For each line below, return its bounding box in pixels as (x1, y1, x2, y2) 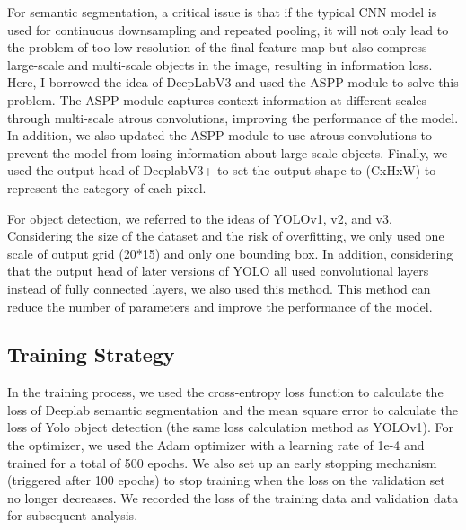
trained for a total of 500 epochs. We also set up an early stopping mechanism (7, 453, 437, 472)
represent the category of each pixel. (7, 178, 207, 197)
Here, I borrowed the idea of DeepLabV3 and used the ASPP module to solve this (7, 73, 459, 92)
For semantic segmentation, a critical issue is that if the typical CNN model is (7, 3, 437, 21)
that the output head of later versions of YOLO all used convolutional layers (7, 261, 429, 280)
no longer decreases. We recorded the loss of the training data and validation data (7, 488, 459, 507)
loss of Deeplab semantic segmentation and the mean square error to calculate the (7, 400, 458, 419)
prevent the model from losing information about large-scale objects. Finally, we (7, 143, 448, 162)
